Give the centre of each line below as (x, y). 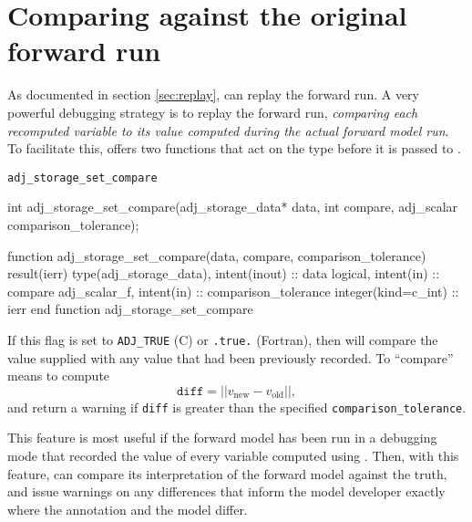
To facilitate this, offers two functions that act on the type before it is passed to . (234, 148)
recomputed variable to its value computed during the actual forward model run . (228, 130)
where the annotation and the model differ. (128, 509)
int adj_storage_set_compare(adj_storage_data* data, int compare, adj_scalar (233, 207)
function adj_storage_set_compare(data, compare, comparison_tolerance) (217, 255)
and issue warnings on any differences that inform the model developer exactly (226, 491)
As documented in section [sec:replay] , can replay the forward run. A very (213, 94)
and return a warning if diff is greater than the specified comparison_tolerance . (237, 407)
